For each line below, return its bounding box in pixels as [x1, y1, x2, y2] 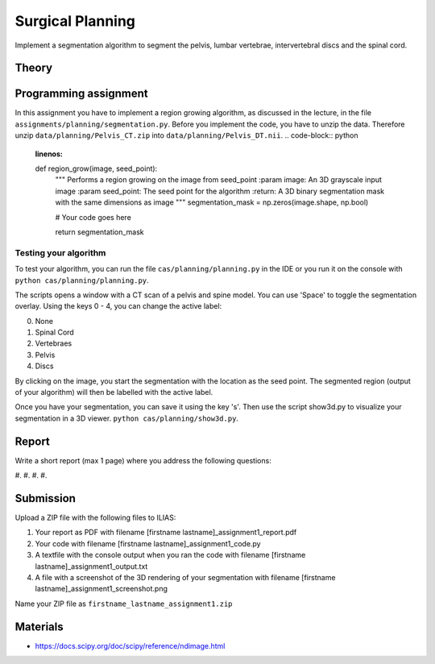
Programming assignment [14, 87, 148, 101]
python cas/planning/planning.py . [14, 275, 149, 285]
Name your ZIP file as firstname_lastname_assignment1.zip [14, 599, 233, 608]
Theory [14, 61, 53, 75]
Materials [14, 620, 64, 633]
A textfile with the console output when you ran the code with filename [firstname [35, 550, 306, 560]
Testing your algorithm [14, 247, 106, 258]
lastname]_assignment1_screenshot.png [35, 584, 168, 594]
